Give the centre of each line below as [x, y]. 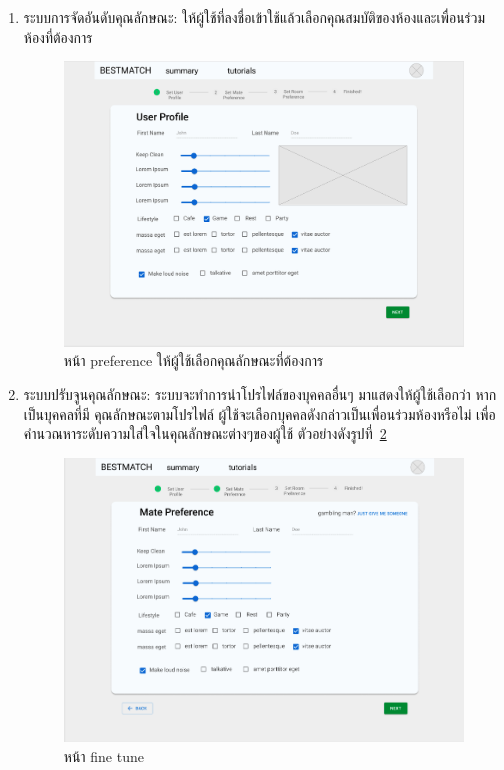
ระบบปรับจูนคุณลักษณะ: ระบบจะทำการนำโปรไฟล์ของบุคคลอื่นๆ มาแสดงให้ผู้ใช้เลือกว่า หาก [260, 394]
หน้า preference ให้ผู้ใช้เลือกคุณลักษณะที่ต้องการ [193, 360]
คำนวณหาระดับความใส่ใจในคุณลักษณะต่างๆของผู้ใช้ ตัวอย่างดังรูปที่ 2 [205, 433]
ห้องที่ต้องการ [58, 36]
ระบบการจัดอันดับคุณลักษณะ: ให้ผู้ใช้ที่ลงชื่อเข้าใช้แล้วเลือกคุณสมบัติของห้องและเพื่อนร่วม [254, 17]
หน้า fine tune [103, 756]
